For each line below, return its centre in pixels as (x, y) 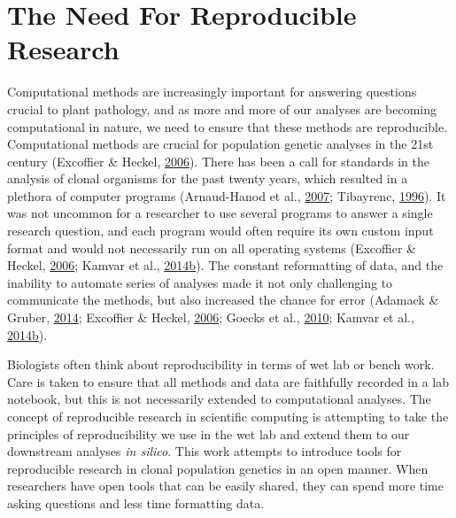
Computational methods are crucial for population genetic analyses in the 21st (220, 144)
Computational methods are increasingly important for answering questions (212, 92)
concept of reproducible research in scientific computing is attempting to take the (228, 416)
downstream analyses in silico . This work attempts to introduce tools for (205, 451)
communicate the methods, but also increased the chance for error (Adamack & (223, 300)
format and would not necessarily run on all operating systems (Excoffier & (212, 247)
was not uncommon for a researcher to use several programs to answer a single (220, 213)
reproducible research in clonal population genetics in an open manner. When (218, 468)
